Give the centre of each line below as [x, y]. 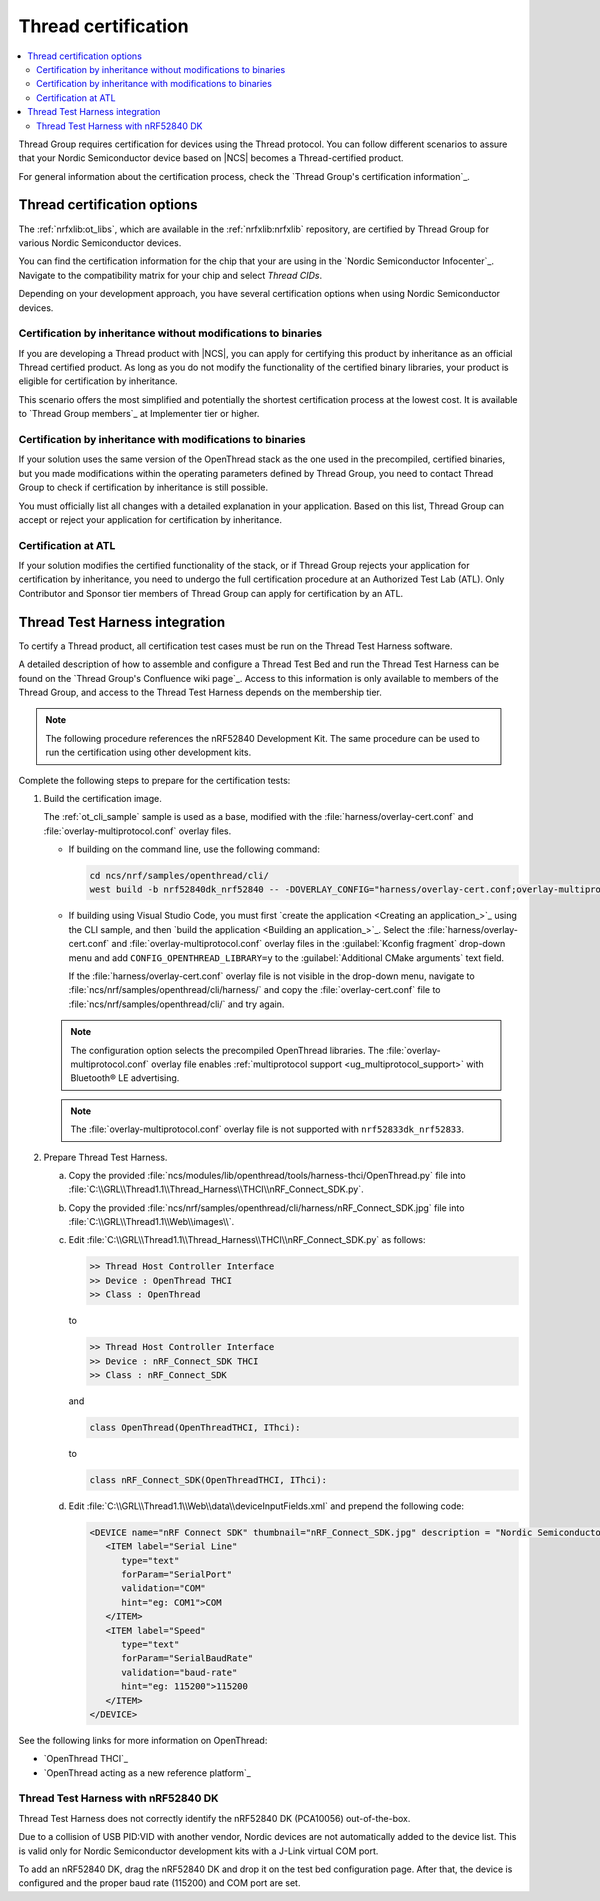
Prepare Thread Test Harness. [105, 1157]
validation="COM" [164, 1588]
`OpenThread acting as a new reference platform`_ [147, 1772]
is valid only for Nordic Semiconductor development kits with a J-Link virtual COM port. [198, 1851]
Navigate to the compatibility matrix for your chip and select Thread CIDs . [170, 275]
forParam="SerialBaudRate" [187, 1658]
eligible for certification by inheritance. [98, 381]
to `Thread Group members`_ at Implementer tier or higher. [139, 414]
